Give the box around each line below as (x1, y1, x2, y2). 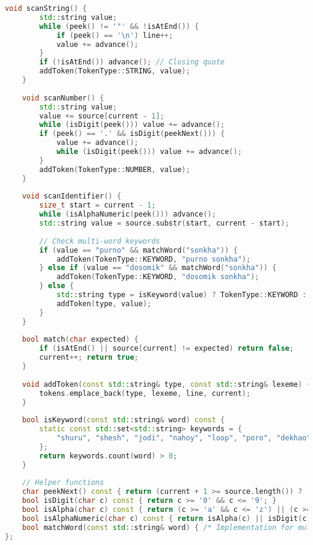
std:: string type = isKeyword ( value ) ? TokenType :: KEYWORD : (56, 291, 307, 299)
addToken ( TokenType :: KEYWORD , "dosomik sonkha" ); (56, 272, 259, 282)
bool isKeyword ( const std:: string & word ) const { (22, 416, 225, 425)
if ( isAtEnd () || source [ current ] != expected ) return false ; (39, 344, 294, 353)
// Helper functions (22, 478, 104, 487)
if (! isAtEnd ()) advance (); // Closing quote (39, 58, 225, 67)
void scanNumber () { (22, 93, 104, 102)
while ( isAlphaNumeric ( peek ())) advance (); (39, 210, 216, 219)
